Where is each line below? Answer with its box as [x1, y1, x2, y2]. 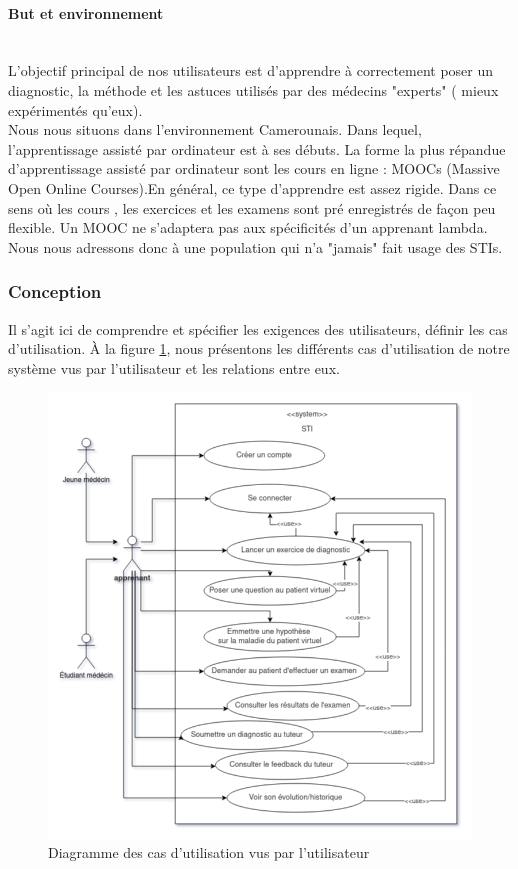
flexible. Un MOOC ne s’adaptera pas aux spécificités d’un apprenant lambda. [8, 217, 488, 238]
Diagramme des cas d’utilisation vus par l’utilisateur [48, 842, 370, 863]
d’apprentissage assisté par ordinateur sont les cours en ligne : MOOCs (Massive [8, 158, 500, 179]
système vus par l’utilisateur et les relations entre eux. [8, 357, 340, 378]
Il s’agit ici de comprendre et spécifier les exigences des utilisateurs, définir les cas [8, 318, 508, 339]
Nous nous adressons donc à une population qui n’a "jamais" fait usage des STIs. [8, 236, 503, 257]
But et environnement [8, 2, 164, 23]
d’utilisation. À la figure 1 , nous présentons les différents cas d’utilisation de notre [8, 338, 510, 359]
